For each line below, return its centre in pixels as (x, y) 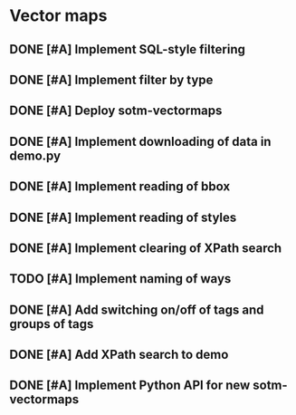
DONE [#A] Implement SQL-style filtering (128, 49)
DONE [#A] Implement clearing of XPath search (146, 248)
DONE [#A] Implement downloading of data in (140, 141)
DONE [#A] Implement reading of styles (123, 217)
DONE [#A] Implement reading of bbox (120, 187)
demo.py (35, 155)
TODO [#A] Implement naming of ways (120, 279)
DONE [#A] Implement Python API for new (130, 386)
